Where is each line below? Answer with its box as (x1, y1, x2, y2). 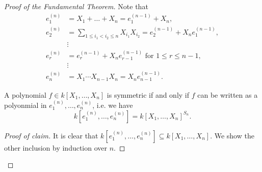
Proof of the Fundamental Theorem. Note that (4, 1, 148, 11)
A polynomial (4, 89, 46, 100)
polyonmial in (4, 99, 47, 110)
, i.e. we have (92, 99, 133, 110)
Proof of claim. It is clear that (4, 130, 98, 140)
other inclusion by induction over (4, 142, 108, 153)
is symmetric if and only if (107, 89, 190, 100)
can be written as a (197, 89, 258, 100)
